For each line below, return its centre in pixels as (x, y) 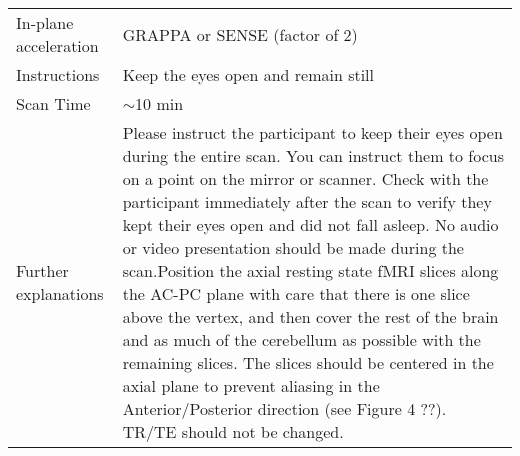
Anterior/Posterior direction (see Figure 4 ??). (284, 408)
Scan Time (53, 103)
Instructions (58, 74)
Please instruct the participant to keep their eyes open (312, 132)
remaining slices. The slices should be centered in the (308, 362)
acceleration (57, 45)
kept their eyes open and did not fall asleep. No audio (310, 224)
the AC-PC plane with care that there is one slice (296, 293)
